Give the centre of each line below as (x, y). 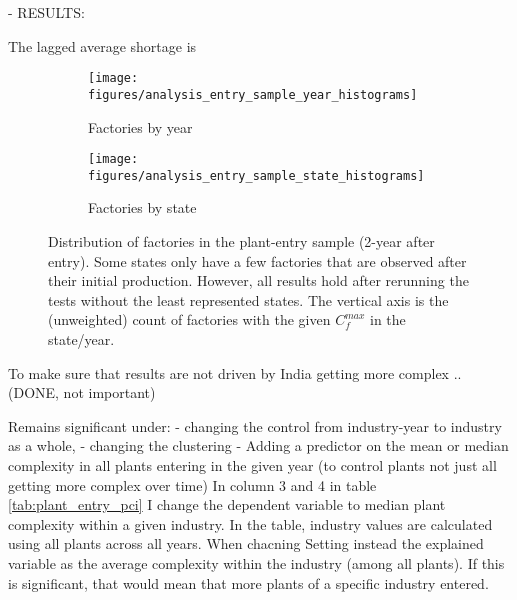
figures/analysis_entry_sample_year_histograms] (253, 94)
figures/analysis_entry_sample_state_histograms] (256, 175)
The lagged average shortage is (102, 45)
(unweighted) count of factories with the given (189, 319)
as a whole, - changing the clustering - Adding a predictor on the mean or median (258, 445)
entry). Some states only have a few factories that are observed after (257, 260)
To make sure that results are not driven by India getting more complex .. (235, 372)
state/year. (81, 338)
